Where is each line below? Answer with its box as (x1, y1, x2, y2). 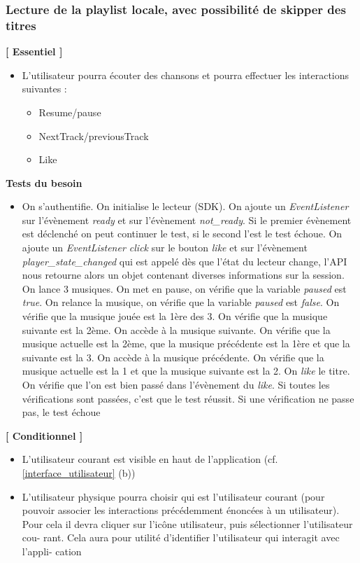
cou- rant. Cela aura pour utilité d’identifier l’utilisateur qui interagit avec (22, 530, 340, 545)
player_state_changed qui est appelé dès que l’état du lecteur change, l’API (22, 253, 347, 268)
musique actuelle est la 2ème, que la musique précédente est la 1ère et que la (22, 336, 350, 351)
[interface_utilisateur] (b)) (22, 465, 136, 480)
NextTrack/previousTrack (38, 128, 149, 143)
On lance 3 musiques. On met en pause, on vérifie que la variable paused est (22, 281, 347, 296)
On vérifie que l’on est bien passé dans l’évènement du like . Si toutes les (22, 377, 330, 392)
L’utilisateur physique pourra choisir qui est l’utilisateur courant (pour (22, 489, 325, 503)
